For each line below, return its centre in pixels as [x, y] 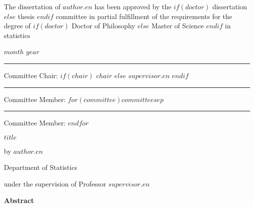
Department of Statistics [41, 167]
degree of [17, 26]
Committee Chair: [31, 75]
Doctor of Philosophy [103, 26]
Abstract [19, 200]
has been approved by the [133, 6]
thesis [26, 16]
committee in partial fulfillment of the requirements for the [144, 16]
